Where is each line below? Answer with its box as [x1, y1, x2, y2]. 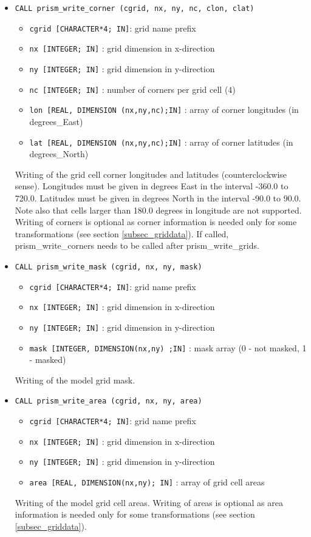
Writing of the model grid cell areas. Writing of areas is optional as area [15, 496, 283, 508]
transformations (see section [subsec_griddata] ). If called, [15, 227, 229, 240]
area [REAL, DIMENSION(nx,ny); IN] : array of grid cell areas [29, 476, 265, 488]
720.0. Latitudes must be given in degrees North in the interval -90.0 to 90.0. [15, 191, 301, 204]
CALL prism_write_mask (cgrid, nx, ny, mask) [15, 262, 202, 271]
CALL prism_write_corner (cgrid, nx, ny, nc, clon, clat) [15, 4, 255, 13]
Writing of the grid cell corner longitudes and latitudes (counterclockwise [15, 167, 287, 180]
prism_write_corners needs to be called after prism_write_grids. [15, 239, 259, 252]
